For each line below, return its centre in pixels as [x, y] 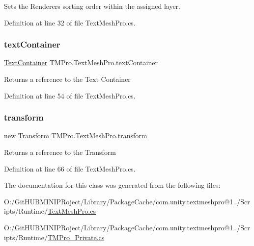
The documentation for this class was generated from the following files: [112, 185]
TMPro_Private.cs [76, 237]
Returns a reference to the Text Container [67, 79]
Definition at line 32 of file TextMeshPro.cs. [70, 22]
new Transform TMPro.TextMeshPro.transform [76, 135]
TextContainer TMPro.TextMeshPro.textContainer [81, 62]
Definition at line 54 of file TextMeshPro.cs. [70, 95]
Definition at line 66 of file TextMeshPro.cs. [70, 168]
